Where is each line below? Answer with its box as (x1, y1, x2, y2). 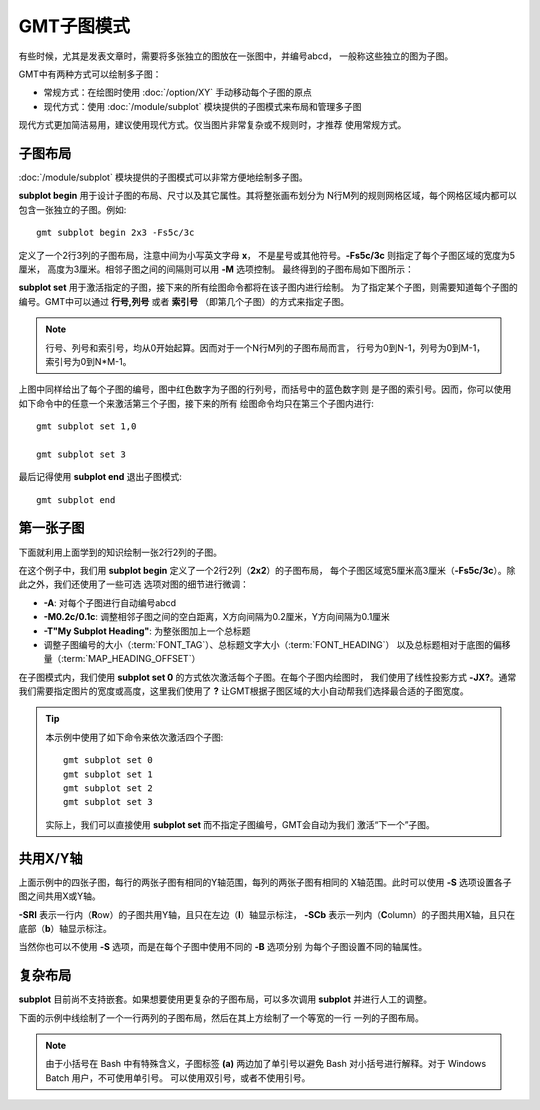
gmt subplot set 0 (63, 755, 154, 766)
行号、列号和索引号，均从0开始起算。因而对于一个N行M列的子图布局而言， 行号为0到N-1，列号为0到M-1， (45, 341, 486, 354)
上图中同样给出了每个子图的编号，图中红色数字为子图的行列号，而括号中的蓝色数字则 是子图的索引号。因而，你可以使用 (18, 383, 512, 395)
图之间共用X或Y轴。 (18, 890, 102, 902)
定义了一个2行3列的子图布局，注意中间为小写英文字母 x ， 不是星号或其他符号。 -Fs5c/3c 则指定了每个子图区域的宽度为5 (18, 249, 515, 261)
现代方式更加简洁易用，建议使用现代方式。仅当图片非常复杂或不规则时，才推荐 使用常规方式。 (18, 119, 407, 131)
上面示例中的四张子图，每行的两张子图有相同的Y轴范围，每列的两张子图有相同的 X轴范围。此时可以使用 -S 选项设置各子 (18, 876, 512, 888)
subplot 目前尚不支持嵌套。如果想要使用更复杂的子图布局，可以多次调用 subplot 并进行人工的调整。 (18, 993, 433, 1005)
